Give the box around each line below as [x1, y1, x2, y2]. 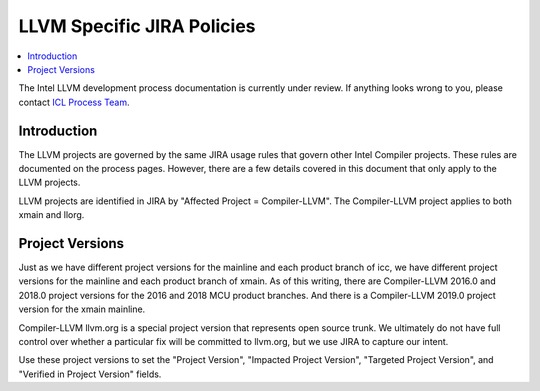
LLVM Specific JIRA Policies [18, 15, 256, 37]
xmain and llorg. [18, 209, 85, 221]
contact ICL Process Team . [18, 96, 130, 108]
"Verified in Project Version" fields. [18, 368, 162, 380]
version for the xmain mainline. [18, 303, 146, 315]
